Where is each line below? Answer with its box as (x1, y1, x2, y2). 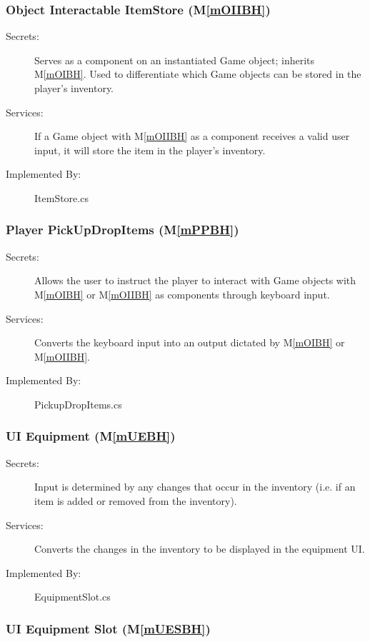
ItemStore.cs (34, 190, 89, 205)
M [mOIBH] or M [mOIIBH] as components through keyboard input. (34, 286, 330, 301)
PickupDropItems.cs (34, 396, 122, 411)
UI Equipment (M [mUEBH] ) (6, 427, 176, 445)
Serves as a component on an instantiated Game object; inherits (34, 52, 315, 67)
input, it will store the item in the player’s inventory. (34, 142, 266, 157)
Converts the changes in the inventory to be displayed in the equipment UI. (34, 541, 365, 556)
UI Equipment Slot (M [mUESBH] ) (6, 619, 211, 637)
